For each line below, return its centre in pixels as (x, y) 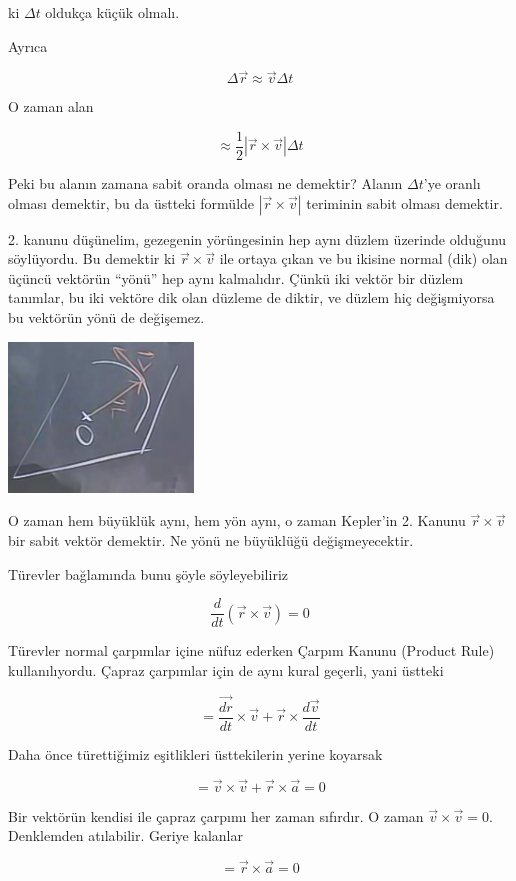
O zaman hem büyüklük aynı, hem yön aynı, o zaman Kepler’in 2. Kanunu (237, 520)
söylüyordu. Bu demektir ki (92, 258)
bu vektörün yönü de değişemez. (106, 317)
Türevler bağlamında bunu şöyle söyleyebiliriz (148, 573)
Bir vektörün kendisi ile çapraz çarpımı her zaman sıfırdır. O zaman (216, 815)
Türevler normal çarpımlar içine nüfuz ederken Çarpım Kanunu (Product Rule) (251, 650)
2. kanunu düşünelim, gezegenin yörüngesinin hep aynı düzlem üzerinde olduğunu (257, 238)
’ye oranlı (452, 183)
